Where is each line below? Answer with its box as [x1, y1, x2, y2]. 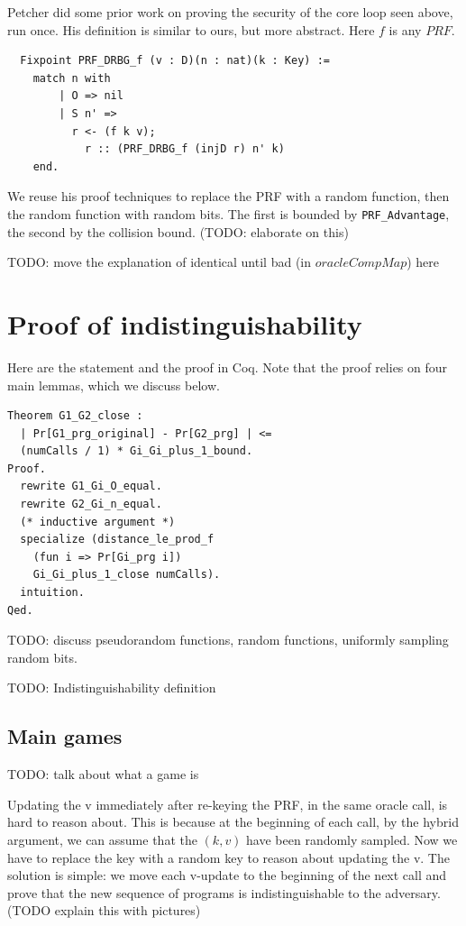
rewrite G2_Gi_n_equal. [20, 498, 162, 511]
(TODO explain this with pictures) [7, 901, 201, 920]
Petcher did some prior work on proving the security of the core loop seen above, [7, 3, 453, 21]
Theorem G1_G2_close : [7, 409, 143, 423]
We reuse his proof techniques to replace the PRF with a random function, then [7, 187, 450, 206]
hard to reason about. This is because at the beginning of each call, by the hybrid [7, 812, 459, 831]
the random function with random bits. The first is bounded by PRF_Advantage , [7, 204, 450, 223]
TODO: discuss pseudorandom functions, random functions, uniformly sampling [7, 630, 449, 649]
